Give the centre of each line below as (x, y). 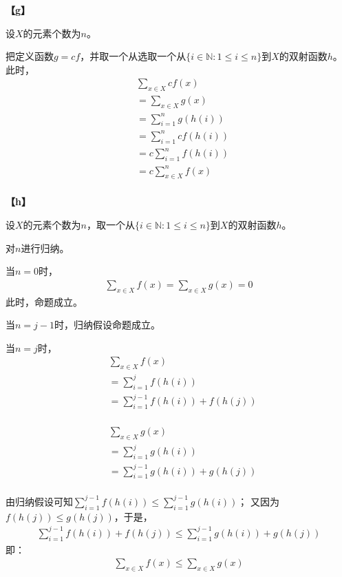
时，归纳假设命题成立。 (107, 325)
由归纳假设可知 (39, 501)
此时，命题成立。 (44, 301)
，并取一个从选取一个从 (133, 56)
